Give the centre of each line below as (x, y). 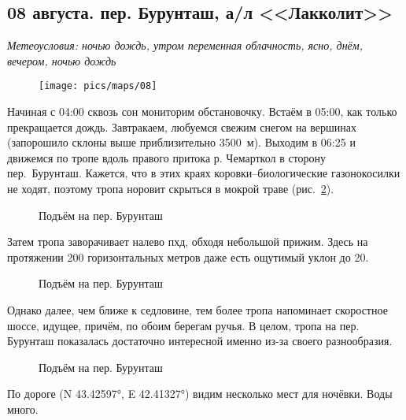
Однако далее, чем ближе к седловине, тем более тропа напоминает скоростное (197, 309)
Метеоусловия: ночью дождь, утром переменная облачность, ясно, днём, (185, 45)
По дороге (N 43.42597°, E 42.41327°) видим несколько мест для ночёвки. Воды (200, 394)
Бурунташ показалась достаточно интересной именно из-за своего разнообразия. (200, 341)
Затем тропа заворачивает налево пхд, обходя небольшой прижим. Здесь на (188, 242)
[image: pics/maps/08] (98, 86)
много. (23, 409)
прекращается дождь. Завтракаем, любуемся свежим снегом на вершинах (182, 126)
